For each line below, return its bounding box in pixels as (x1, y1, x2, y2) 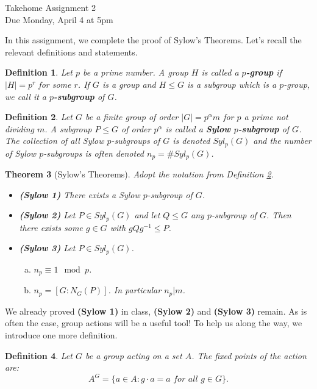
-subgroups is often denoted (43, 146, 144, 159)
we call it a (5, 90, 46, 102)
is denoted (173, 134, 210, 147)
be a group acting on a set (85, 349, 182, 362)
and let (134, 209, 160, 221)
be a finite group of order (85, 110, 179, 123)
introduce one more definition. (5, 329, 118, 341)
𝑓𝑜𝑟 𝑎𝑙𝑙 (173, 375, 198, 384)
